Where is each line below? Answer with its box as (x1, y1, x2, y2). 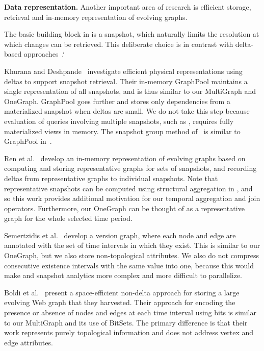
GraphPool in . (4, 136, 52, 146)
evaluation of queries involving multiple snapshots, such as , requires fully (4, 115, 234, 126)
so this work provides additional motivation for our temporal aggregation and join (4, 193, 260, 204)
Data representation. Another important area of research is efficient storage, (4, 2, 251, 12)
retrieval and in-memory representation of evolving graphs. (4, 11, 188, 22)
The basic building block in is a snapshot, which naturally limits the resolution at (4, 29, 259, 39)
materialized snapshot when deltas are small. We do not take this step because (4, 106, 250, 116)
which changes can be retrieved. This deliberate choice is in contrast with (4, 38, 233, 49)
